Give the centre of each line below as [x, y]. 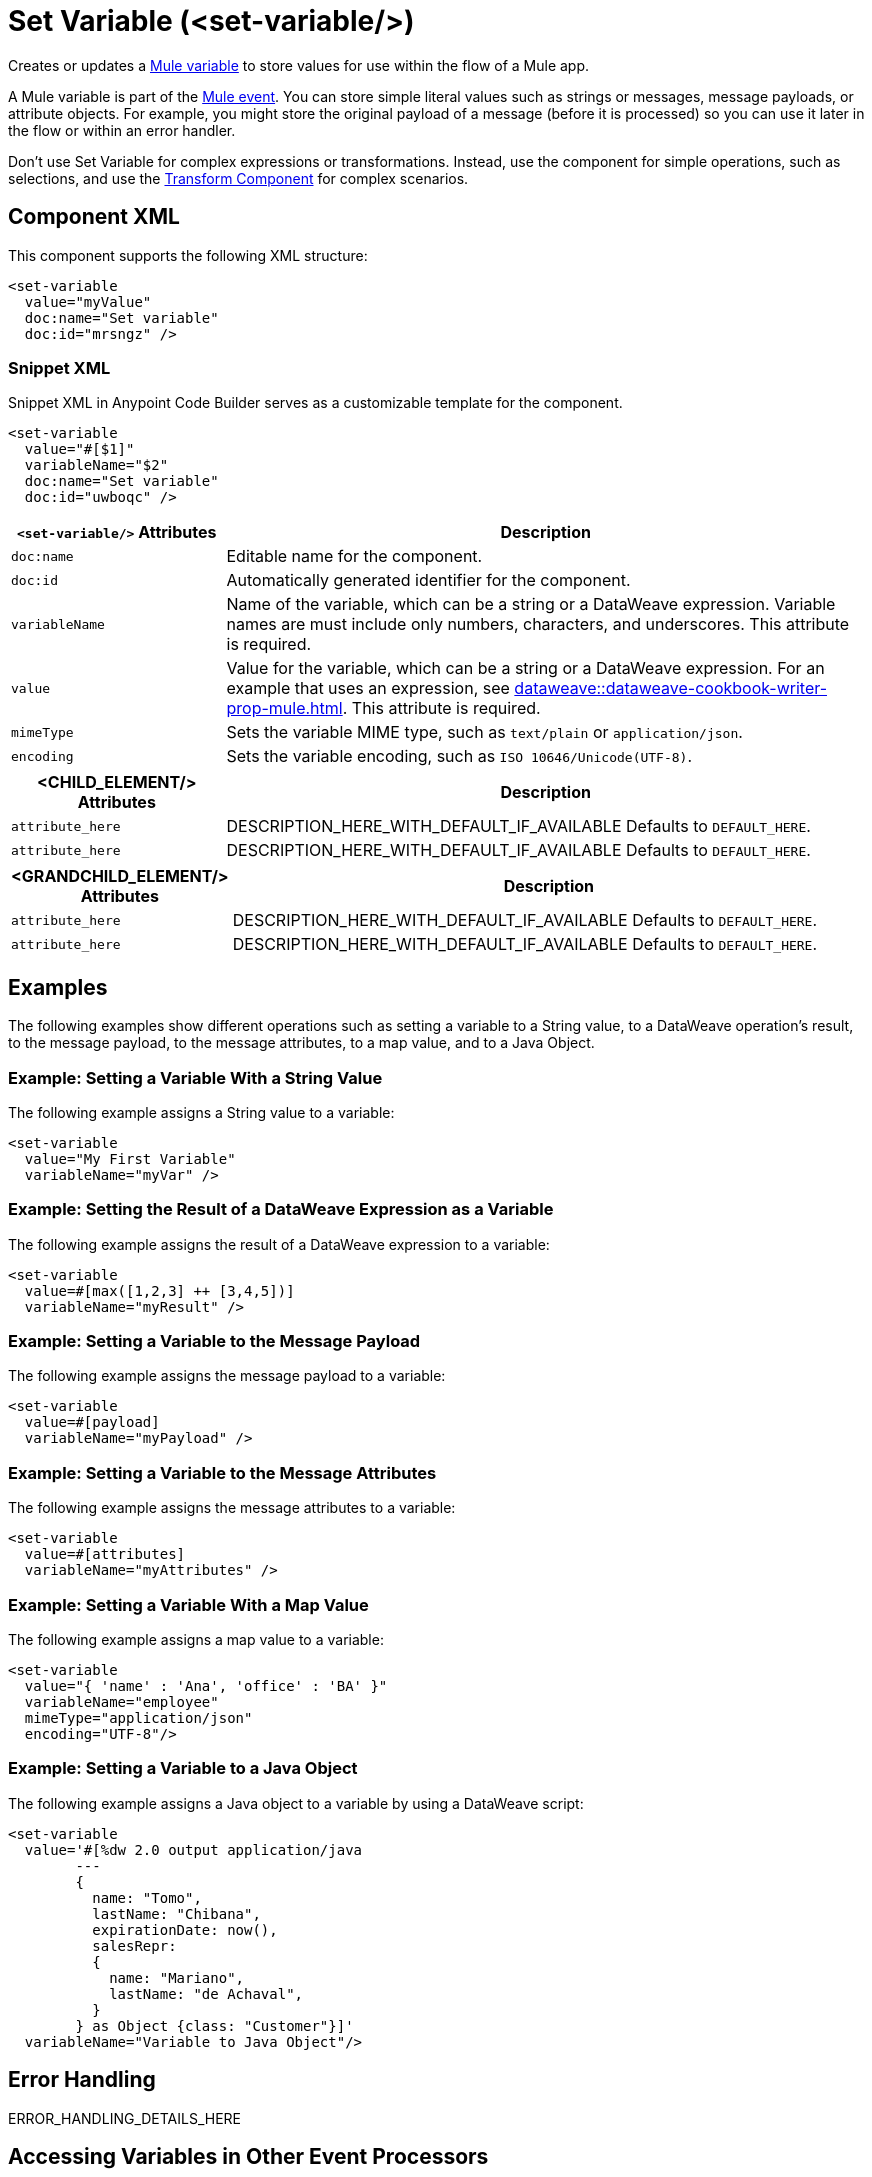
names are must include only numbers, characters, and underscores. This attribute [538, 624]
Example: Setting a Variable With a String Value [195, 1077]
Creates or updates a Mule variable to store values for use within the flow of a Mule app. [299, 65]
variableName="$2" [96, 465]
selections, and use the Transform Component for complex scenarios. [238, 178]
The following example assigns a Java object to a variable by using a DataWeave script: [296, 1803]
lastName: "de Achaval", [206, 1993]
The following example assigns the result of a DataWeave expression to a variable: [279, 1244]
